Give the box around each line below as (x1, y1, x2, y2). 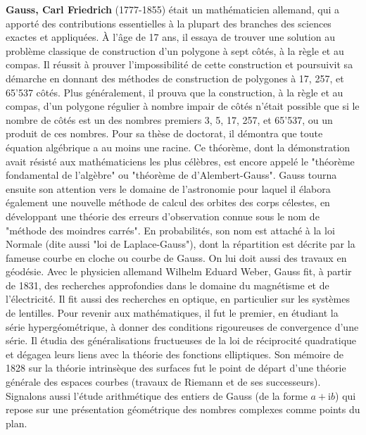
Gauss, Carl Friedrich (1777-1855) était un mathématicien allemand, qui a (6, 2, 340, 16)
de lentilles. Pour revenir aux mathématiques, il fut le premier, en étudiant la (6, 305, 339, 320)
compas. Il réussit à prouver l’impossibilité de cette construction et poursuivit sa (6, 57, 353, 72)
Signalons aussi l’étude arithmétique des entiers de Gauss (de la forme (6, 388, 308, 403)
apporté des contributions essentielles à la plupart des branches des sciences (6, 15, 332, 30)
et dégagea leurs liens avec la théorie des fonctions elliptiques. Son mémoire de (6, 346, 343, 361)
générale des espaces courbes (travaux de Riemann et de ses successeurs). (6, 374, 321, 389)
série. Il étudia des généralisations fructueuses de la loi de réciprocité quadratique (6, 333, 357, 348)
